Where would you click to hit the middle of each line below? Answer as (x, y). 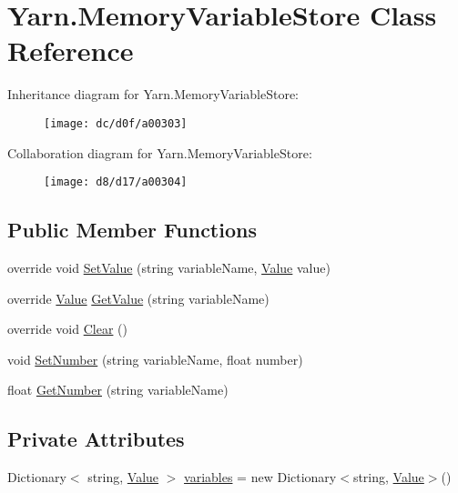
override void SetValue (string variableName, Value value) (169, 268)
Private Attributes (96, 439)
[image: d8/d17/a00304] (116, 182)
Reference (71, 50)
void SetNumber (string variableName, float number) (155, 359)
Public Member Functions (132, 230)
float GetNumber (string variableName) (118, 390)
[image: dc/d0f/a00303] (116, 123)
